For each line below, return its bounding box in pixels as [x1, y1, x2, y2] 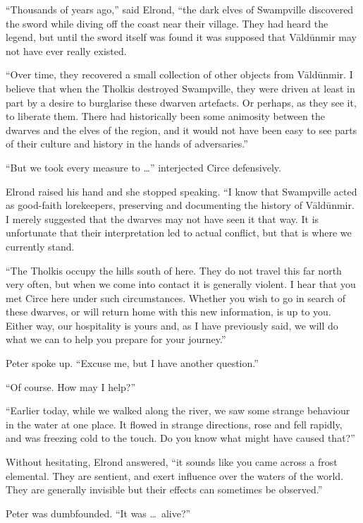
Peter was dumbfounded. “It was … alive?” [6, 505, 191, 520]
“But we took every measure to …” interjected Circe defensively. [6, 160, 281, 174]
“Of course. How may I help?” [6, 379, 136, 394]
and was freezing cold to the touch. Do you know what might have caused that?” [6, 431, 355, 445]
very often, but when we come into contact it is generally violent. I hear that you [6, 277, 356, 291]
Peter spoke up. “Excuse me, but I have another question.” [6, 356, 259, 371]
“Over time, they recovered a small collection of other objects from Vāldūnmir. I [6, 67, 353, 82]
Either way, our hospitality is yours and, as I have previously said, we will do [6, 318, 338, 332]
